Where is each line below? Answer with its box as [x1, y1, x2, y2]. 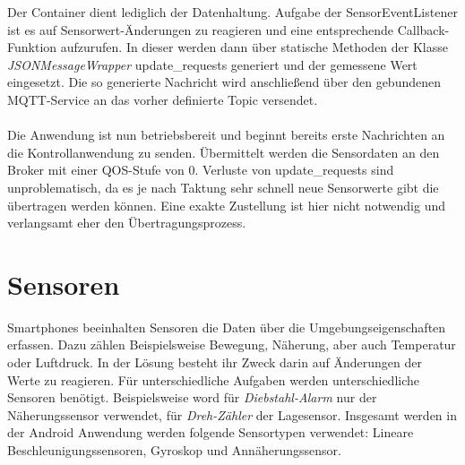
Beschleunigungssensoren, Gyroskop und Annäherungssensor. [7, 441, 341, 459]
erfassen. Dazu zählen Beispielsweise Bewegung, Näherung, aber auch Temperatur [7, 335, 456, 354]
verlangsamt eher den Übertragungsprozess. [7, 213, 246, 232]
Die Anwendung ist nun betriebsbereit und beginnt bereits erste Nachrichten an [7, 125, 445, 144]
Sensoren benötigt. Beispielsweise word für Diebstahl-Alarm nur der [7, 388, 377, 407]
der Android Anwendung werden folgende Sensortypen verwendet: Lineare [7, 423, 414, 442]
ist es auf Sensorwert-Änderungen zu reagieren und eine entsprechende [7, 20, 394, 39]
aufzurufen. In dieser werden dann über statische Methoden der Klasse [60, 38, 448, 56]
